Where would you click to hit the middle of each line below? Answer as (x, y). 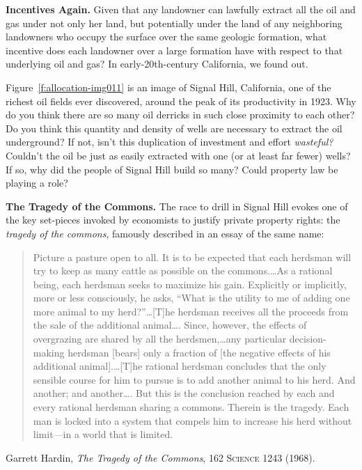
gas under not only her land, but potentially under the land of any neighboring (174, 23)
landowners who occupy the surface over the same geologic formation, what (166, 37)
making (49, 352)
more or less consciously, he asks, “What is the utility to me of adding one (191, 298)
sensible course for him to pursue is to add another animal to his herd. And (194, 379)
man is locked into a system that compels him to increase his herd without (192, 420)
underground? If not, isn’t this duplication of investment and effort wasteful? (170, 142)
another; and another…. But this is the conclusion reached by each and (184, 393)
